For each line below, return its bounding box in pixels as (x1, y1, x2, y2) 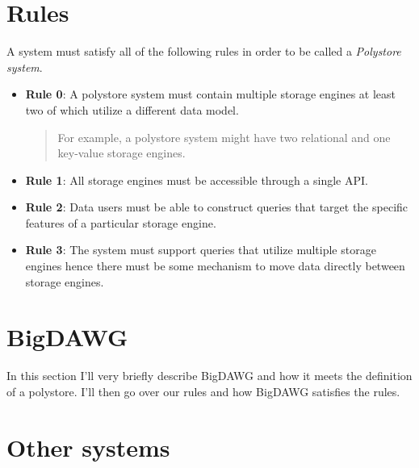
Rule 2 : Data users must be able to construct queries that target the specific (25, 198, 409, 215)
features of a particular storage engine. (25, 214, 216, 231)
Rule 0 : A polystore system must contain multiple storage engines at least (25, 86, 396, 102)
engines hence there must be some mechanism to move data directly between (25, 257, 405, 274)
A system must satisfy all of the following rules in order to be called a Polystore (6, 43, 401, 60)
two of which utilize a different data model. (25, 101, 239, 118)
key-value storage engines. (57, 144, 186, 161)
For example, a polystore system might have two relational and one (57, 128, 391, 145)
